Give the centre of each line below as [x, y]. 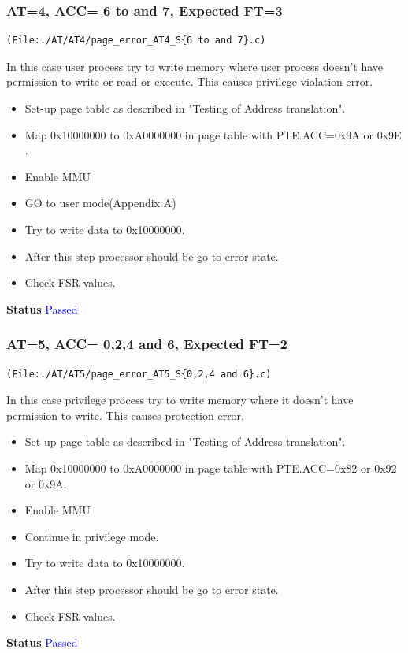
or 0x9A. [46, 483]
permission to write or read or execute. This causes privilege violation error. [190, 82]
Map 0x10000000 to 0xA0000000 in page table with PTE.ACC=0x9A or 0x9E [213, 134]
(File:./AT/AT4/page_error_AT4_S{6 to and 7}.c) [136, 41]
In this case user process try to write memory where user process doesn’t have [195, 66]
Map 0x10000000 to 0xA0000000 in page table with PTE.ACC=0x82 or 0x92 [211, 467]
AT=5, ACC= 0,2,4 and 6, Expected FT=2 [147, 344]
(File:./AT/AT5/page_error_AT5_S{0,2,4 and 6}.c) [139, 374]
